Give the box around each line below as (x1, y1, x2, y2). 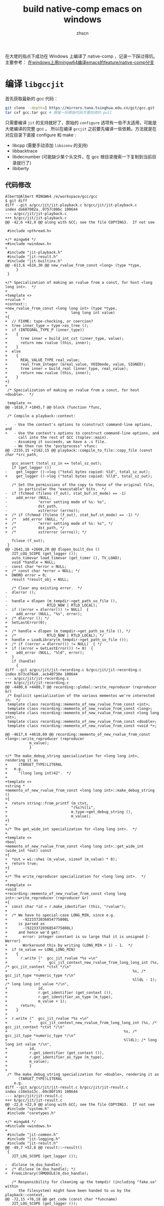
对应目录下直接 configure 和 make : (5, 132, 76, 138)
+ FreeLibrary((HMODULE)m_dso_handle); (5, 1171, 89, 1176)
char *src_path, (5, 452, 38, 457)
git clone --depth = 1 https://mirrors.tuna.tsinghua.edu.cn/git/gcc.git (5, 105, 155, 110)
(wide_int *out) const (5, 848, 52, 853)
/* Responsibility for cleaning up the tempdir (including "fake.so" (11, 1179, 157, 1185)
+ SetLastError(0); (5, 620, 48, 625)
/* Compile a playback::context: (7, 414, 76, 419)
